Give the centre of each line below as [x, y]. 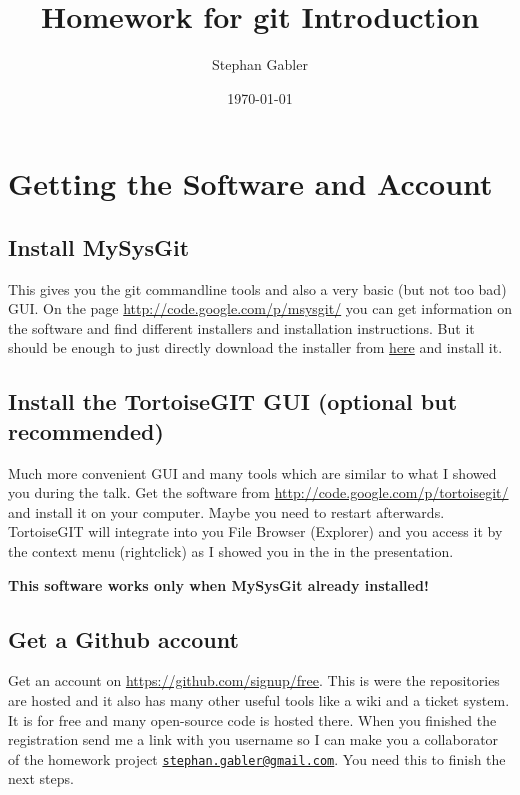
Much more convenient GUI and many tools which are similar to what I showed [252, 472]
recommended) [86, 430]
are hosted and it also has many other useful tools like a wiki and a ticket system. [259, 700]
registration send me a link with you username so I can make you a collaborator [253, 739]
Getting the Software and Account [250, 183]
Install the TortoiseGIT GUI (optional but [233, 401]
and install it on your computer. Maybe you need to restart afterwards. [226, 511]
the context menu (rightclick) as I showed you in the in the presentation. [231, 551]
